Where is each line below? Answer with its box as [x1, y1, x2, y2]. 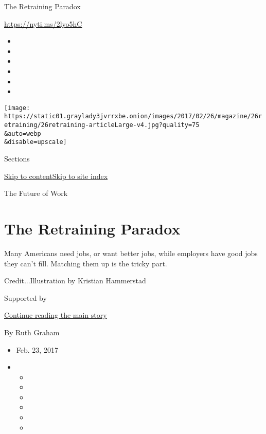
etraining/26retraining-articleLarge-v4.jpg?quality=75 [4, 121, 200, 129]
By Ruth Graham [4, 327, 60, 337]
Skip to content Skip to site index [4, 170, 108, 181]
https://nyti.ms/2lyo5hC [4, 18, 82, 29]
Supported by [4, 292, 47, 303]
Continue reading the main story [4, 310, 107, 320]
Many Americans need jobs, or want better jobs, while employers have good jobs [4, 247, 258, 258]
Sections [4, 153, 30, 164]
